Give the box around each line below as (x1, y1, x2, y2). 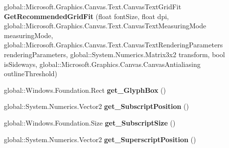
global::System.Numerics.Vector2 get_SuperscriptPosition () (4, 134, 196, 144)
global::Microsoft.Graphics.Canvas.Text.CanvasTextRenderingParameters (4, 40, 223, 50)
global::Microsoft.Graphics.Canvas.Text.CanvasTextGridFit (4, 1, 182, 11)
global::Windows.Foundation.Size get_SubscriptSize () (4, 117, 176, 127)
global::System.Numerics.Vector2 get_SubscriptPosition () (4, 101, 189, 111)
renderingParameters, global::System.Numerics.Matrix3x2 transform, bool (4, 49, 225, 59)
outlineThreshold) (4, 68, 58, 79)
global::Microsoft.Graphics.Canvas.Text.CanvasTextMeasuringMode (4, 21, 206, 31)
